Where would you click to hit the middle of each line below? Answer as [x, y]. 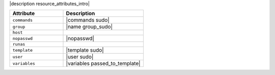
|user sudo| [80, 57]
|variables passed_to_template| [103, 63]
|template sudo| [85, 50]
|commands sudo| [88, 20]
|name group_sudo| [89, 27]
